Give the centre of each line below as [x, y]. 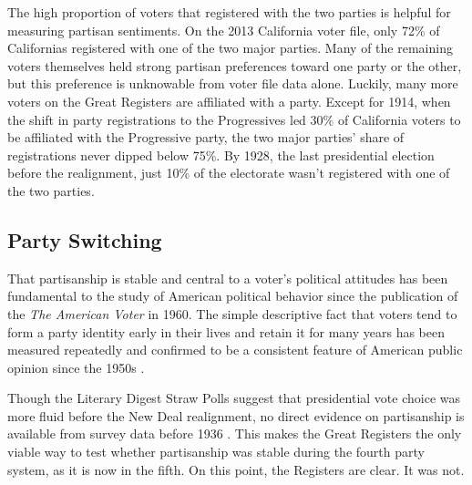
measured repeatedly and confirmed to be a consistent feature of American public [235, 350]
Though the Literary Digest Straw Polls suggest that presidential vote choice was [234, 398]
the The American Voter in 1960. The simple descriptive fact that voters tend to [232, 313]
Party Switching [85, 239]
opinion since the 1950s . [76, 367]
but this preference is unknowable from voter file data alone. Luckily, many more [233, 83]
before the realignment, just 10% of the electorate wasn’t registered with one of [229, 173]
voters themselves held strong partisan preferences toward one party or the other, [235, 65]
